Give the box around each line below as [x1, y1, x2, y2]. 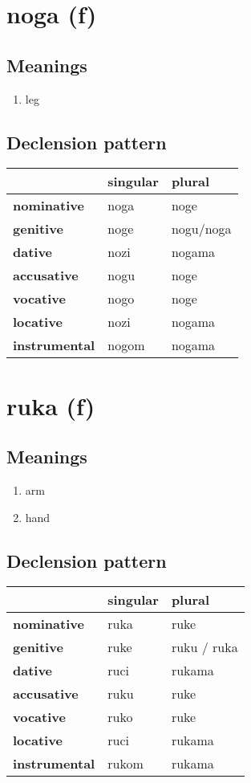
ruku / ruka [171, 638, 238, 657]
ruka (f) [6, 389, 95, 422]
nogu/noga [171, 219, 232, 239]
